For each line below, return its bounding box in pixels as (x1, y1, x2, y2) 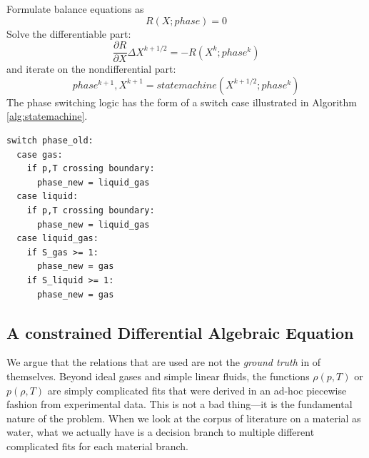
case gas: (16, 149, 63, 160)
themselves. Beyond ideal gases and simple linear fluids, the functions (6, 368, 310, 383)
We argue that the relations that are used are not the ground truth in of (6, 355, 321, 370)
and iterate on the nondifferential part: (6, 61, 176, 76)
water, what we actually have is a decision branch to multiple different (6, 424, 315, 439)
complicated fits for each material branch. (6, 438, 188, 453)
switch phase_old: (6, 136, 93, 146)
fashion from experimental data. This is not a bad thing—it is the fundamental (6, 397, 353, 412)
